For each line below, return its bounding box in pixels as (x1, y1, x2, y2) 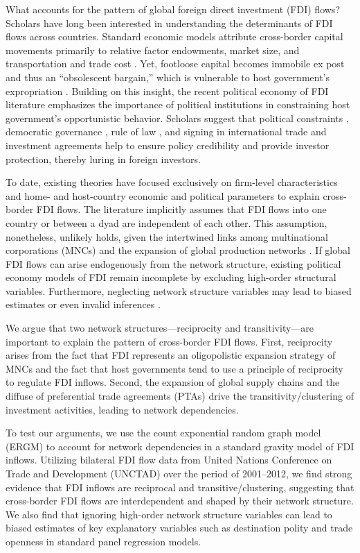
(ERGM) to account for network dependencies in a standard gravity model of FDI (6, 439, 354, 453)
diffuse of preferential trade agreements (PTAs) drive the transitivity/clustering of (6, 389, 354, 403)
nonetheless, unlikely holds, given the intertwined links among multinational (6, 229, 328, 244)
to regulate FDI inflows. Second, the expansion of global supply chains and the (6, 375, 340, 389)
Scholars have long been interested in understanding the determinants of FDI (6, 15, 333, 30)
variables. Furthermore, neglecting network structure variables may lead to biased (6, 283, 352, 298)
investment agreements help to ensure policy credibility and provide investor (6, 137, 330, 152)
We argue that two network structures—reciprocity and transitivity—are (6, 321, 314, 335)
